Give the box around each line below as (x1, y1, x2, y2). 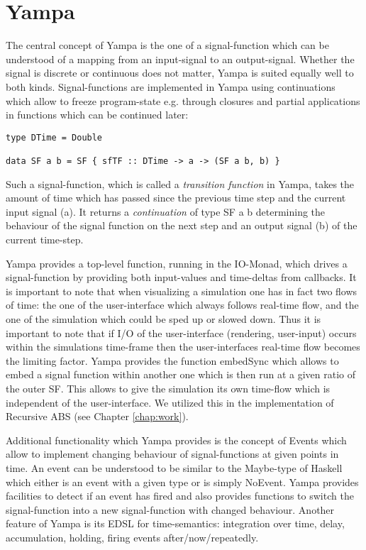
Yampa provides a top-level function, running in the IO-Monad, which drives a (6, 255, 348, 270)
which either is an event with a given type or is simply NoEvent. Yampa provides (6, 474, 359, 489)
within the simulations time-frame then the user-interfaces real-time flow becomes (6, 339, 360, 354)
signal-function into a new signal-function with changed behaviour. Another (6, 502, 335, 517)
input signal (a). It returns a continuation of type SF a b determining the (6, 204, 326, 219)
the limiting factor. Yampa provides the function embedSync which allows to (6, 353, 339, 368)
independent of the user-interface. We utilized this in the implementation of (6, 395, 334, 409)
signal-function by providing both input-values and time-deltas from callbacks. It (6, 270, 357, 285)
